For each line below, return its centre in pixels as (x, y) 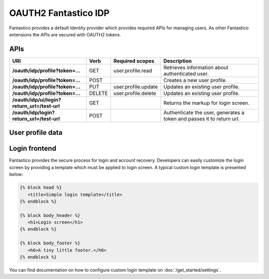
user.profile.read (133, 71)
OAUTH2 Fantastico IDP (59, 13)
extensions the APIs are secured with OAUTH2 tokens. (65, 34)
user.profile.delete (135, 93)
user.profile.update (135, 87)
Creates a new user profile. (195, 80)
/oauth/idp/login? (33, 112)
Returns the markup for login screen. (207, 103)
